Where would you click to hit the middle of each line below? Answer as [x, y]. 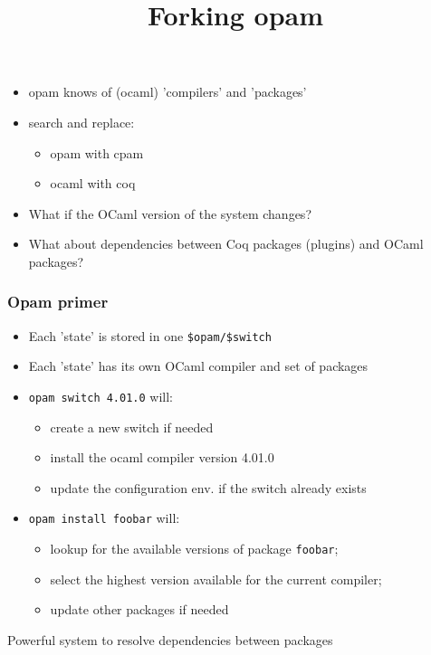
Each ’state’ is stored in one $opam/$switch [150, 335]
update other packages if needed [139, 609]
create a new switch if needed [132, 427]
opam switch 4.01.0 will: [101, 396]
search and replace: [81, 122]
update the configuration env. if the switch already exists [208, 487]
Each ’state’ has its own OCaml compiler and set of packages [198, 366]
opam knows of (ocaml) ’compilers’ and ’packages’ [168, 92]
